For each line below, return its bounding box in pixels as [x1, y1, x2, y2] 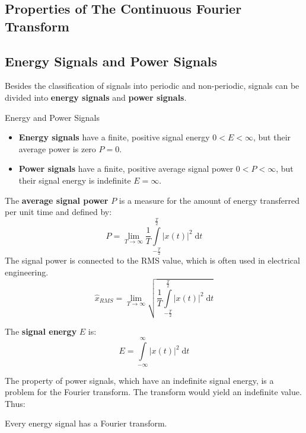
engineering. [5, 265, 49, 278]
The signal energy [5, 325, 77, 337]
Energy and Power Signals [5, 111, 100, 123]
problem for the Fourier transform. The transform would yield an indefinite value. [5, 386, 302, 398]
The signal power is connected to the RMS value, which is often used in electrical [5, 254, 300, 267]
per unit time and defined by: [5, 206, 112, 218]
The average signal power [5, 194, 109, 206]
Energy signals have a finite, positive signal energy [18, 131, 210, 143]
